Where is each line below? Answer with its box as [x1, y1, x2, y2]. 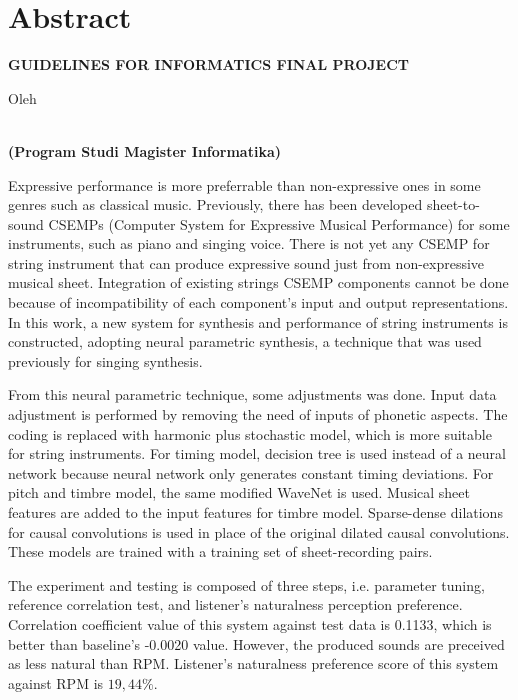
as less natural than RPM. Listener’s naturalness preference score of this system [8, 653, 499, 674]
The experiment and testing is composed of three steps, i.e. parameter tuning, [8, 574, 485, 595]
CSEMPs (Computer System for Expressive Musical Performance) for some [48, 213, 510, 234]
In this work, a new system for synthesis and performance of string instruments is [8, 311, 508, 332]
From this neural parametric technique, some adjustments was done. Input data [8, 384, 497, 405]
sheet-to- [426, 194, 480, 215]
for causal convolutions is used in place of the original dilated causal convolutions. [8, 521, 510, 542]
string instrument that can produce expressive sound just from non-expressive [8, 252, 485, 273]
